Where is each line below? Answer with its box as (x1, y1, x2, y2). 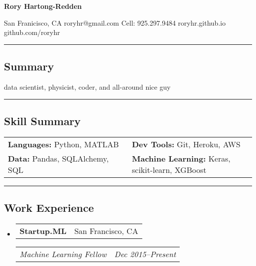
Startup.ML (19, 225, 66, 236)
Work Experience (4, 200, 94, 215)
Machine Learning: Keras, (132, 152, 230, 164)
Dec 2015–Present (114, 248, 176, 260)
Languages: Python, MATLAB (8, 138, 119, 150)
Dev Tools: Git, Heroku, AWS (132, 138, 241, 150)
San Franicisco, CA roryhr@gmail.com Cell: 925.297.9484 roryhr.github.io (4, 17, 226, 28)
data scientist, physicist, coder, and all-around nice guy (4, 81, 171, 92)
